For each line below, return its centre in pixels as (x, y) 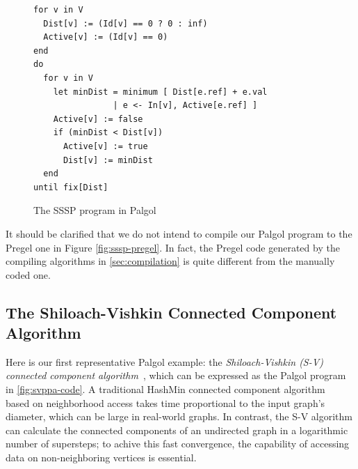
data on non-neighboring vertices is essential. (101, 458)
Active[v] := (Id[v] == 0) (106, 37)
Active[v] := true (105, 146)
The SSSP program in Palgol (95, 210)
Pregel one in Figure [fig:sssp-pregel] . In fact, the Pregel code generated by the (173, 247)
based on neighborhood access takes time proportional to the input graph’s (165, 402)
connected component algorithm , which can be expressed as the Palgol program (176, 375)
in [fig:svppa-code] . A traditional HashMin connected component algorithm (165, 389)
